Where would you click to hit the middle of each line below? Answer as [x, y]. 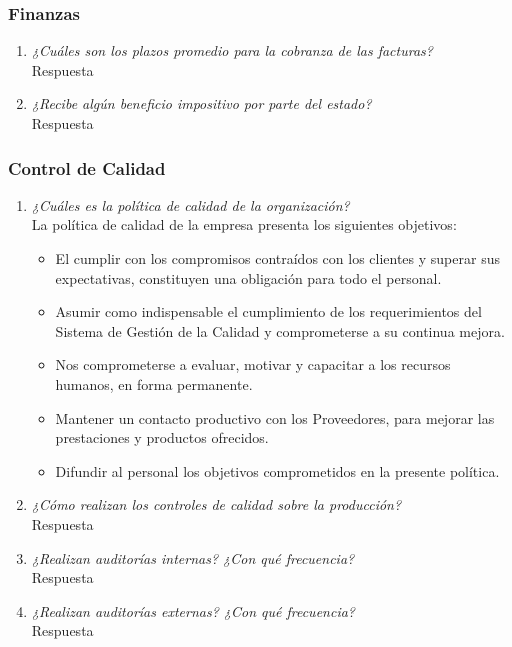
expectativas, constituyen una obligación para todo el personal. [248, 277]
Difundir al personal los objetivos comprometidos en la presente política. [277, 470]
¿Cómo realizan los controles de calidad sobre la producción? [216, 504]
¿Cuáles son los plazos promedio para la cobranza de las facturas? [232, 50]
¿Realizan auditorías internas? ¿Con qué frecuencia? [193, 557]
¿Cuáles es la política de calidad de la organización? [190, 204]
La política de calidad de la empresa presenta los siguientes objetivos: [244, 224]
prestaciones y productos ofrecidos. [162, 437]
